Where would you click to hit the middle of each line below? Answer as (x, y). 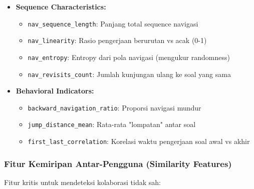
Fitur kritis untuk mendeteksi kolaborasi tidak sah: (82, 182)
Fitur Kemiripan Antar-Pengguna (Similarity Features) (118, 163)
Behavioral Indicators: (55, 91)
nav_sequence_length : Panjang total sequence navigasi (113, 23)
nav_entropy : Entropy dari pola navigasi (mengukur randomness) (129, 57)
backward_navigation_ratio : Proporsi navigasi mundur (114, 107)
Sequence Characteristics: (61, 6)
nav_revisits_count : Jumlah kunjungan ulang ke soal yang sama (129, 74)
